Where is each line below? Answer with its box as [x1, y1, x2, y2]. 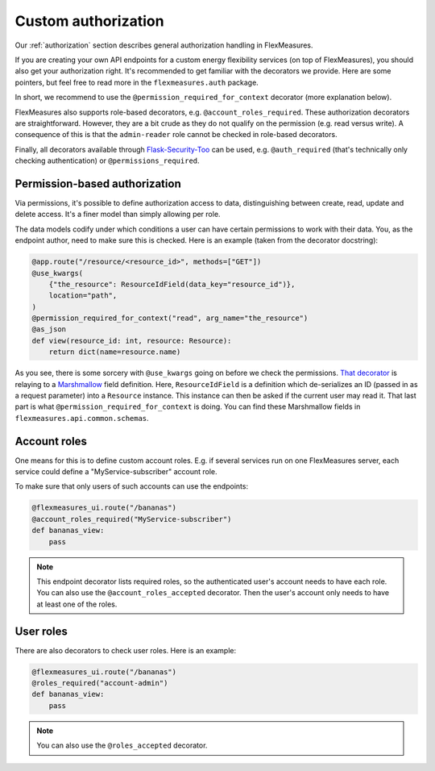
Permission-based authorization [14, 177, 181, 190]
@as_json [31, 325, 67, 334]
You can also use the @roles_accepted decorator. [36, 740, 208, 750]
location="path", [48, 291, 118, 300]
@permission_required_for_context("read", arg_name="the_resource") [31, 314, 309, 323]
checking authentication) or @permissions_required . [14, 156, 201, 165]
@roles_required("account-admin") [31, 678, 168, 688]
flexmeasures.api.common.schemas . [14, 413, 149, 423]
